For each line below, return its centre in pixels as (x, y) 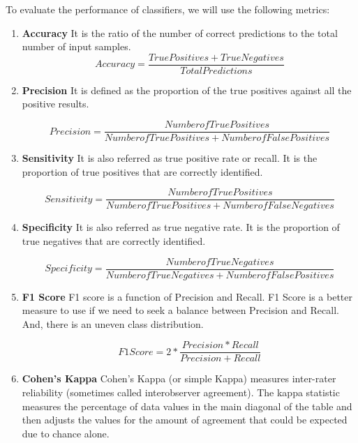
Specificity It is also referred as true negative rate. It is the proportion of (181, 227)
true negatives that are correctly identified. (114, 240)
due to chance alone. (66, 433)
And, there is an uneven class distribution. (113, 323)
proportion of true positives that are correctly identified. (142, 171)
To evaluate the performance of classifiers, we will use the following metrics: (168, 9)
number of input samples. (76, 46)
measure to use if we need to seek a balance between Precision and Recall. (180, 310)
